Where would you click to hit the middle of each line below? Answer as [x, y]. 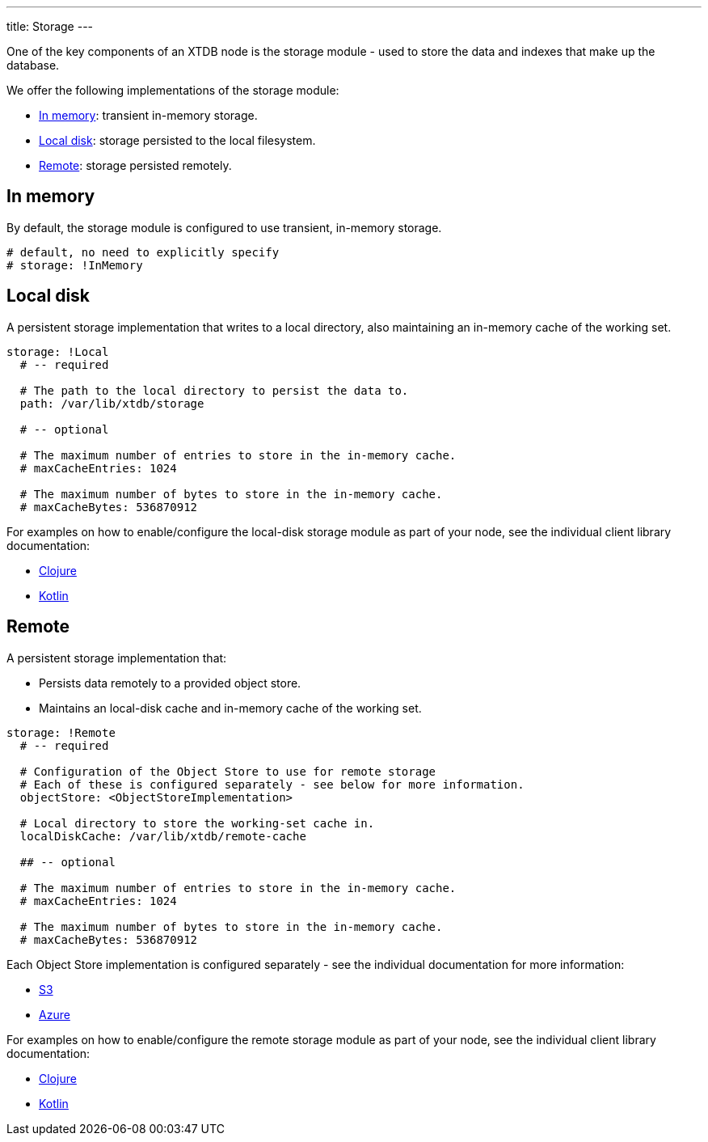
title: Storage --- [50, 26]
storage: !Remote [61, 732]
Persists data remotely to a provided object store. [170, 683]
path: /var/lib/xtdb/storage [112, 403]
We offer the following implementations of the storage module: [173, 90]
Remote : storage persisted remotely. [135, 165]
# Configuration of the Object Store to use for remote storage [228, 771]
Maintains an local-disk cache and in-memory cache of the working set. [230, 708]
